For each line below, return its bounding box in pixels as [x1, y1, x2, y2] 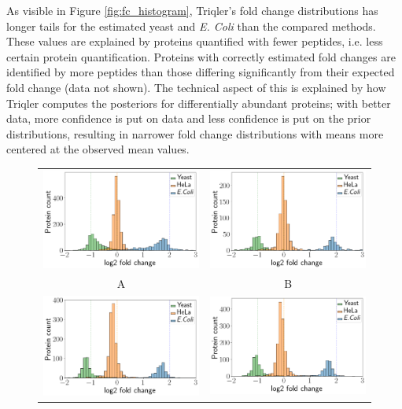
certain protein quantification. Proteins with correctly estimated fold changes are [6, 48, 396, 64]
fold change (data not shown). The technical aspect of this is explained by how [6, 79, 386, 95]
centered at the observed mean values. [6, 141, 190, 157]
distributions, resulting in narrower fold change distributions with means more [6, 125, 384, 142]
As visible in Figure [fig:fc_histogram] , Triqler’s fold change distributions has [6, 2, 378, 18]
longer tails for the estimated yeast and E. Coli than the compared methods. [6, 17, 376, 34]
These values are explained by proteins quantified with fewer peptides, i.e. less [6, 33, 383, 50]
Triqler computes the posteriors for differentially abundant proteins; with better [6, 94, 391, 111]
